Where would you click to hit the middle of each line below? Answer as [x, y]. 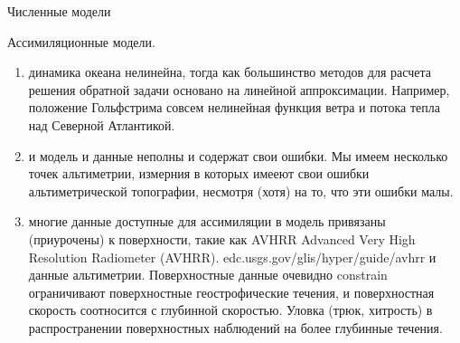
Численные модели [59, 11]
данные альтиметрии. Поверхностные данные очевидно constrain [208, 275]
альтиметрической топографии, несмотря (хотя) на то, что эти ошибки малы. [241, 191]
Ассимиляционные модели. [81, 41]
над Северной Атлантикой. [102, 124]
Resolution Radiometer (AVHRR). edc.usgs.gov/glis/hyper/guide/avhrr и [232, 257]
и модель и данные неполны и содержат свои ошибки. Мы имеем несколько [238, 155]
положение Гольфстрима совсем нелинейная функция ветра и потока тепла [235, 107]
